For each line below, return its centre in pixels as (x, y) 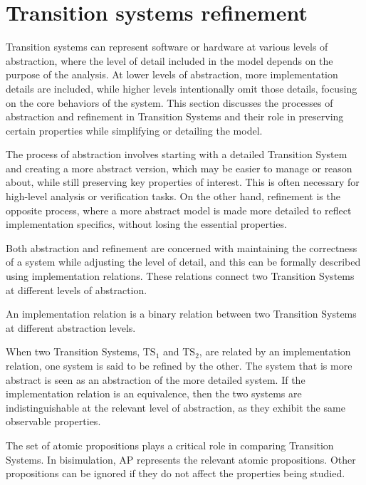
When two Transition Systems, (73, 351)
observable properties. (53, 421)
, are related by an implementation (275, 351)
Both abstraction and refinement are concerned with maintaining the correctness (182, 247)
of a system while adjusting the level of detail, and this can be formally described (183, 262)
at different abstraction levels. (71, 327)
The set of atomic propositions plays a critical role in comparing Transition (170, 445)
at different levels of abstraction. (77, 290)
